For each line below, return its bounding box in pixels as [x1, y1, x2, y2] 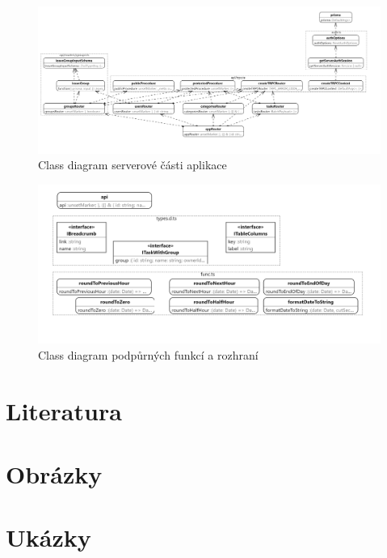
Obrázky [6, 457, 103, 490]
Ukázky [6, 521, 91, 554]
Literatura [6, 394, 122, 427]
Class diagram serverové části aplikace [38, 156, 227, 173]
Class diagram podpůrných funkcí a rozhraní [38, 346, 259, 363]
